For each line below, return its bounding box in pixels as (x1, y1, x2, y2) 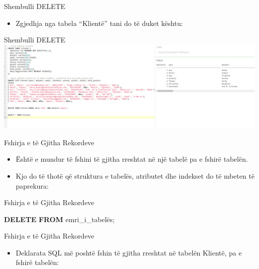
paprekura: (15, 180, 49, 191)
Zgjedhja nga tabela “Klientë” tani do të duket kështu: (15, 17, 183, 28)
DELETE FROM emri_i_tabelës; (4, 214, 115, 224)
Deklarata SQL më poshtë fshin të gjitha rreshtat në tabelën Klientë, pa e (15, 247, 242, 258)
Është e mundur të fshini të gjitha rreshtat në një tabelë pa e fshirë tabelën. (15, 154, 248, 164)
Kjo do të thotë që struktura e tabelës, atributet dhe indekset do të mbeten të (15, 170, 255, 181)
